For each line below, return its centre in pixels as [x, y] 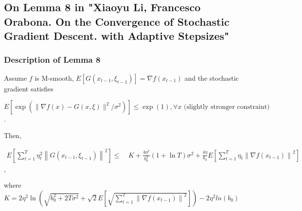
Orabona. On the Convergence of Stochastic [117, 21]
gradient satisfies [29, 88]
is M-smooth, [54, 78]
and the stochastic [212, 78]
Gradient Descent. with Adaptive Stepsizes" [117, 36]
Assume [16, 78]
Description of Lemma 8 [52, 60]
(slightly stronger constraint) [227, 107]
